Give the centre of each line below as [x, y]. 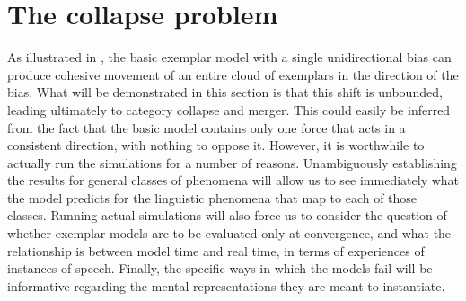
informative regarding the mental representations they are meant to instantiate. [226, 285]
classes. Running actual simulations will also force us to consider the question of [227, 215]
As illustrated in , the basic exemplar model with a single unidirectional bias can [229, 57]
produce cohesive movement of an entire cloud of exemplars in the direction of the [233, 74]
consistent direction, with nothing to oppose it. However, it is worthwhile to [216, 145]
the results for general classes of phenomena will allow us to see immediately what [233, 180]
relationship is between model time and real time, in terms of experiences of [216, 250]
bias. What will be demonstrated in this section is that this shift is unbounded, [225, 92]
